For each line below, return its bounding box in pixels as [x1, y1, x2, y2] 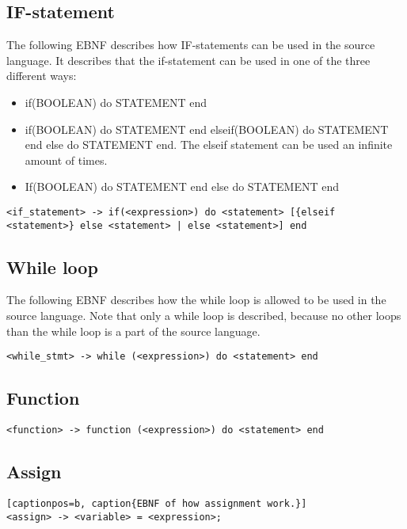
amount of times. [25, 151, 108, 168]
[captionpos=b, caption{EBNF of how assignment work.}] [6, 497, 307, 509]
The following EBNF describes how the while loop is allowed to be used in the [6, 291, 386, 308]
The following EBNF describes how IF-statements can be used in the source [6, 36, 375, 53]
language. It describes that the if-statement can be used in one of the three [6, 51, 371, 68]
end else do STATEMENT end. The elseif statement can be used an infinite [25, 136, 393, 153]
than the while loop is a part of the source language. [6, 322, 261, 339]
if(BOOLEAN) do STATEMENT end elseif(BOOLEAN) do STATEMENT [25, 120, 389, 137]
